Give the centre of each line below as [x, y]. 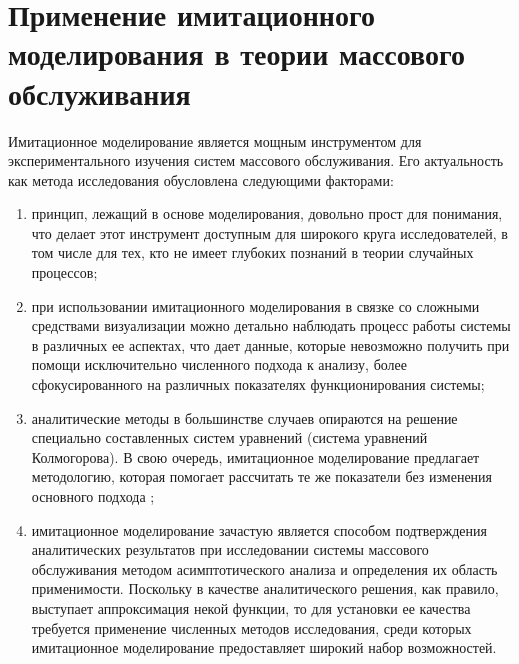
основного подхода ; [93, 496]
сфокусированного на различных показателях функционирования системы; [258, 384]
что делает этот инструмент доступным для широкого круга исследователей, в [269, 232]
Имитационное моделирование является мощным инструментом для [215, 140]
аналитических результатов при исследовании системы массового [230, 549]
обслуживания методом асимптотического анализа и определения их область [264, 568]
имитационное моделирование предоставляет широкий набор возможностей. [264, 647]
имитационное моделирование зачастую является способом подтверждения [259, 529]
